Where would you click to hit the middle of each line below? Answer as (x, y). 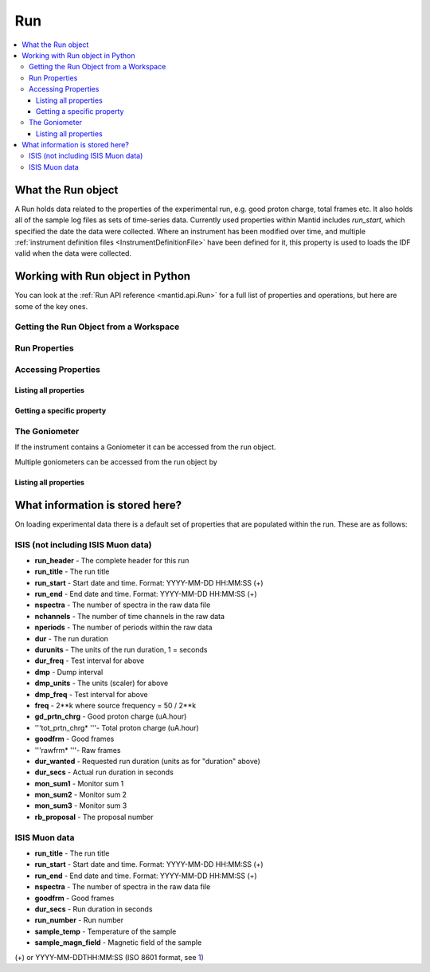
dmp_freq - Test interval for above (91, 694)
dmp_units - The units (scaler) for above (102, 683)
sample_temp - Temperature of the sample (106, 931)
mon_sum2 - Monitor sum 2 (81, 795)
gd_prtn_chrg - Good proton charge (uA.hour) (111, 716)
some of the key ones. (51, 306)
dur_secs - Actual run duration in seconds (104, 772)
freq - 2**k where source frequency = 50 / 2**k (115, 705)
